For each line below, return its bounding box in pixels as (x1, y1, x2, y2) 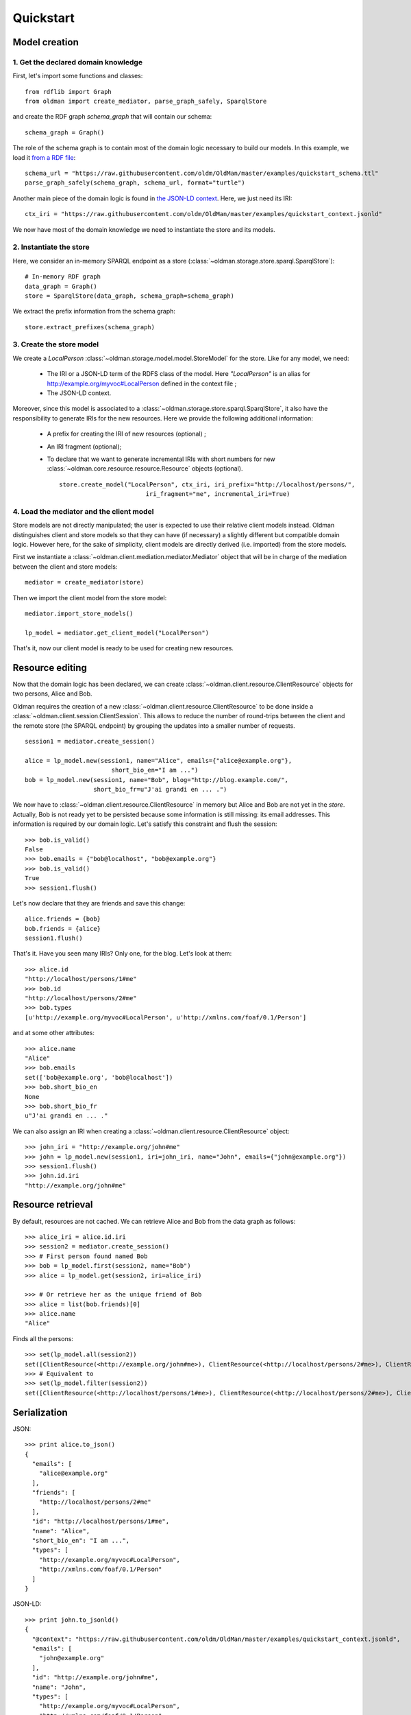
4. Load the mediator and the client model (12, 506, 154, 516)
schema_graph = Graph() (25, 128, 105, 137)
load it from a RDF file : (12, 153, 76, 161)
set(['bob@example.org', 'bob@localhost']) (25, 1074, 173, 1081)
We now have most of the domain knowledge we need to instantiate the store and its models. (12, 225, 275, 233)
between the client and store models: (12, 563, 118, 571)
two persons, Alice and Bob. (12, 689, 92, 698)
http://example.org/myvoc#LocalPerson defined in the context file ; (47, 379, 237, 388)
